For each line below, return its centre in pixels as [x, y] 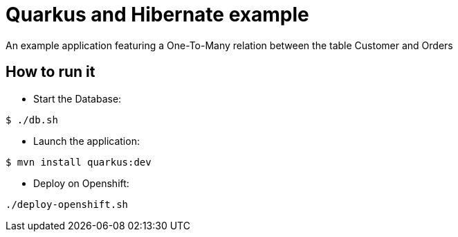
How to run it [51, 72]
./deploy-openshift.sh [67, 204]
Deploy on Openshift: [81, 183]
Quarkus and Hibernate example [157, 15]
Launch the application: [86, 141]
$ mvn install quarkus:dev [79, 162]
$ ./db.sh [32, 120]
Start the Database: [77, 98]
